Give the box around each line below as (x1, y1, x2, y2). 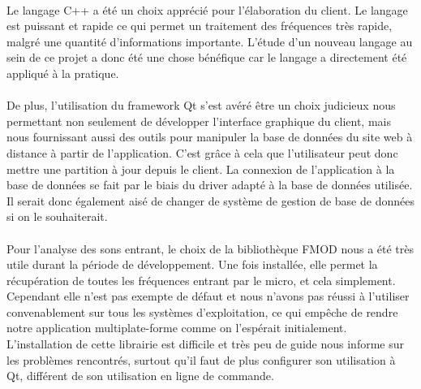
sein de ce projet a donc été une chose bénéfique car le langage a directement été (6, 49, 407, 66)
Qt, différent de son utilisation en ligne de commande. (6, 367, 274, 384)
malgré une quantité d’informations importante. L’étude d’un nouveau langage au (6, 32, 413, 50)
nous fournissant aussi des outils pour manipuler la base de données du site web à (6, 128, 413, 145)
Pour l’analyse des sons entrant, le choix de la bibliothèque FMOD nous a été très (6, 240, 415, 257)
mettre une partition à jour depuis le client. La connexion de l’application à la (6, 160, 395, 177)
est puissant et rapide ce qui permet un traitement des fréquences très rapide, (6, 17, 393, 34)
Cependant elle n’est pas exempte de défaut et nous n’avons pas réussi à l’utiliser (6, 287, 410, 305)
